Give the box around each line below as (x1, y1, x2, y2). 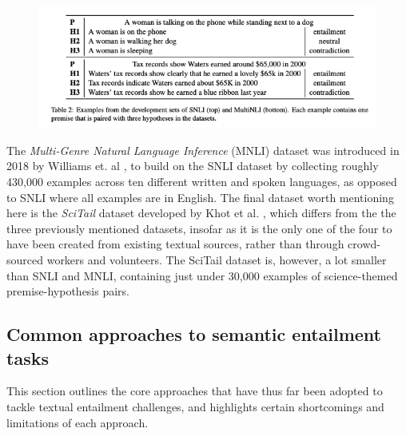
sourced (6, 252, 44, 268)
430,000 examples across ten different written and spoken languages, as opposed (6, 173, 397, 190)
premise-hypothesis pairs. (6, 283, 129, 299)
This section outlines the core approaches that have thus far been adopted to (6, 382, 383, 399)
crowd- (348, 236, 380, 252)
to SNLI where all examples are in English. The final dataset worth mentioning (6, 188, 394, 205)
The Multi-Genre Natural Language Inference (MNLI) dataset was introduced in (6, 141, 400, 158)
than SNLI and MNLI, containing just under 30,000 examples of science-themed (6, 267, 398, 283)
